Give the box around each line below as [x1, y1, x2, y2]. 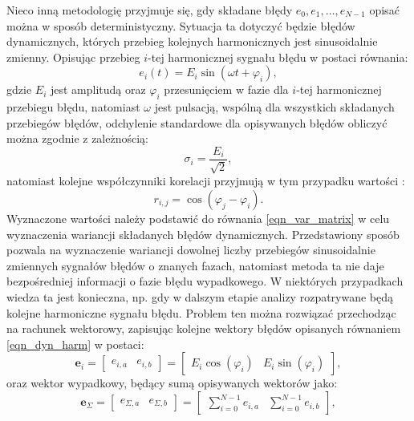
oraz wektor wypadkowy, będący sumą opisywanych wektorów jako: [6, 374, 338, 391]
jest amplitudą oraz [50, 81, 146, 98]
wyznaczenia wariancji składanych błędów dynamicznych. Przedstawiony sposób [6, 225, 400, 242]
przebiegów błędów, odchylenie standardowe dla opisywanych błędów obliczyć [6, 114, 388, 131]
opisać [369, 2, 400, 18]
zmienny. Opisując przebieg [6, 48, 140, 65]
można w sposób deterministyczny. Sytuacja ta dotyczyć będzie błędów [6, 17, 355, 34]
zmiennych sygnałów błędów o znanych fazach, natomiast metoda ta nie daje [6, 257, 384, 273]
